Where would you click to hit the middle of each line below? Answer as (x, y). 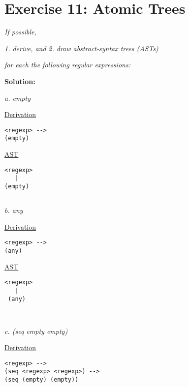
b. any (14, 210)
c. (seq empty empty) (36, 331)
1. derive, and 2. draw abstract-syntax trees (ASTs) (81, 48)
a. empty (17, 98)
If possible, (20, 32)
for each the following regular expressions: (67, 65)
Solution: (20, 81)
